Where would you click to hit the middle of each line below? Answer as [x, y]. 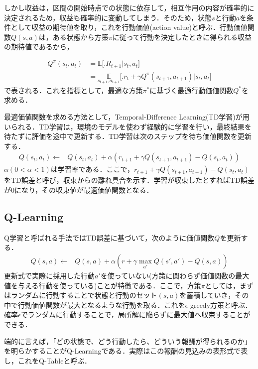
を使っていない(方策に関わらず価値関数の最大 [175, 276]
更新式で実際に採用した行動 [49, 276]
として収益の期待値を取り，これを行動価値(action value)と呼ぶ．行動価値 [129, 27]
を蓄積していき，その [214, 295]
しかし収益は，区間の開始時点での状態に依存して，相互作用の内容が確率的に [129, 7]
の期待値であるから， [39, 47]
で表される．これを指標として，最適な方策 [73, 90]
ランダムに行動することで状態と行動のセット [84, 295]
